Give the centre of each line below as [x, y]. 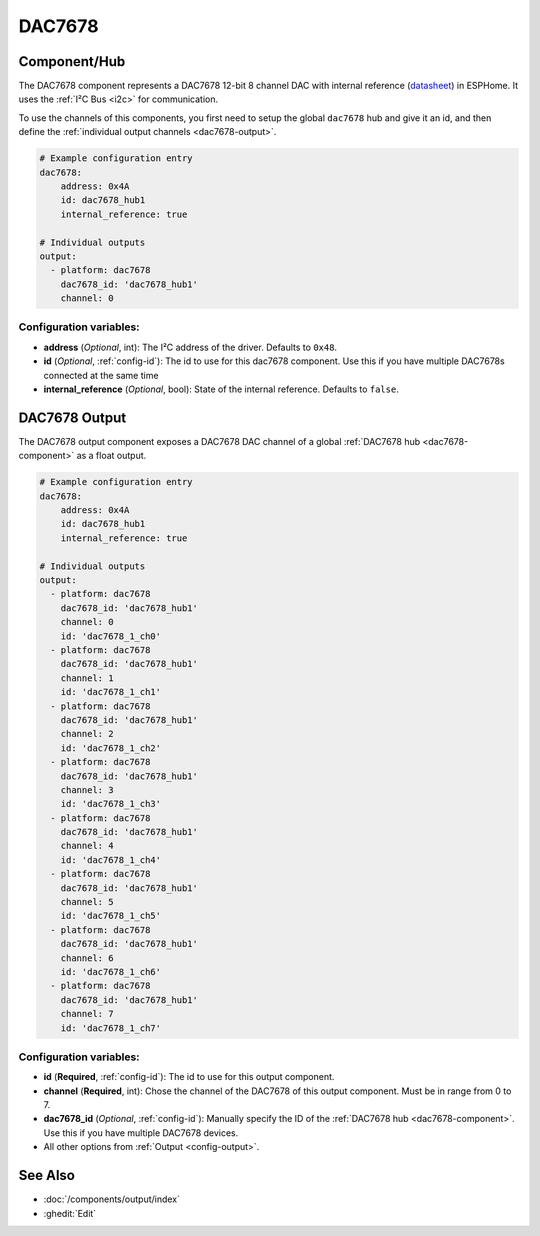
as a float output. [111, 456]
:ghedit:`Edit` [70, 1213]
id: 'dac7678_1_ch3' [111, 804]
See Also [46, 1175]
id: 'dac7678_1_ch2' [111, 748]
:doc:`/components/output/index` [111, 1199]
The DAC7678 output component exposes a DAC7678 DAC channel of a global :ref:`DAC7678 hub [219, 441]
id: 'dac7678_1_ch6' [111, 971]
